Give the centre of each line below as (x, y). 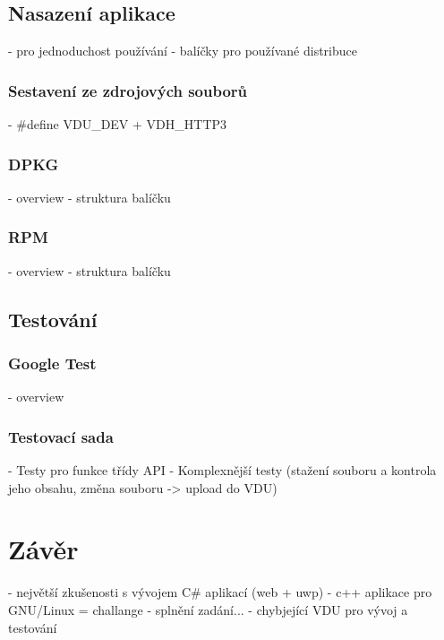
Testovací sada (61, 436)
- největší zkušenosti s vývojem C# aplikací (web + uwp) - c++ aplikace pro (220, 592)
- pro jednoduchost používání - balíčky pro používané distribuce (183, 51)
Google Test (52, 363)
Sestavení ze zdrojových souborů (128, 90)
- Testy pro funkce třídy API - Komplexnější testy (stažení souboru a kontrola (222, 470)
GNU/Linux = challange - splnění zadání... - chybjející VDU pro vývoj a (208, 609)
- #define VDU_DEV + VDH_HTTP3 (118, 124)
